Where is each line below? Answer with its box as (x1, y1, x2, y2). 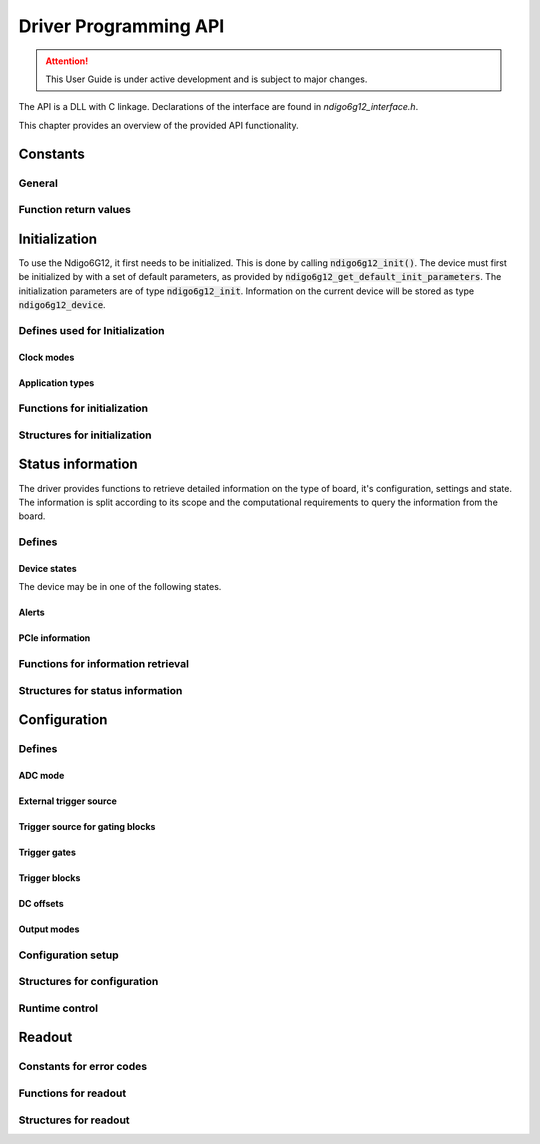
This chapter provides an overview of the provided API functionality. (18, 119, 299, 131)
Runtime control (18, 1001, 99, 1015)
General (18, 176, 59, 190)
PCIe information (18, 632, 91, 644)
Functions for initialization (18, 401, 149, 415)
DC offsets (18, 897, 64, 909)
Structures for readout (18, 1113, 130, 1127)
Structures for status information (18, 683, 183, 697)
